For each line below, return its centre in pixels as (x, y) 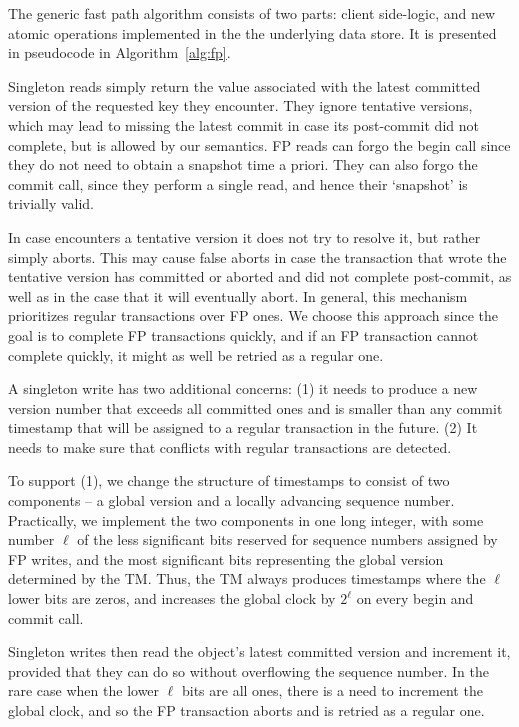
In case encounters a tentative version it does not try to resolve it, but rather (244, 236)
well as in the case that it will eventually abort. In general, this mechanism (238, 295)
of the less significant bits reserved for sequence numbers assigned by (287, 539)
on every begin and (415, 598)
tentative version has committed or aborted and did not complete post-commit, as (260, 276)
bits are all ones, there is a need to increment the (332, 690)
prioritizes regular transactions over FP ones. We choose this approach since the (253, 315)
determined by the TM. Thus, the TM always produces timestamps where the (247, 578)
